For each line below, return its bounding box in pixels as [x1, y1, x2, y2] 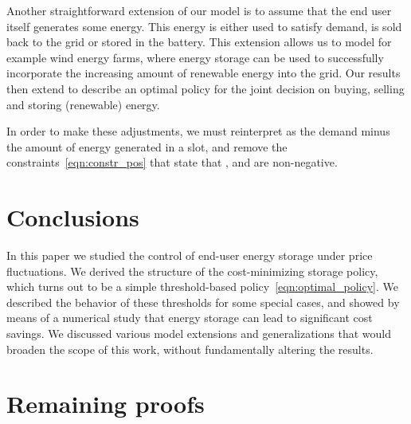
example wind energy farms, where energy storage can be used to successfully [6, 49, 384, 65]
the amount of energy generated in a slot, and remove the [6, 138, 288, 155]
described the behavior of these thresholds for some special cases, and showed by [6, 293, 400, 310]
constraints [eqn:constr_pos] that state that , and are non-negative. [6, 154, 338, 171]
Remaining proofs [6, 387, 205, 420]
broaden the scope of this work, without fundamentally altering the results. [6, 340, 374, 357]
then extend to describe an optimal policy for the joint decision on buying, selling [6, 80, 405, 96]
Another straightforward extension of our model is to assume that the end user [6, 2, 392, 18]
